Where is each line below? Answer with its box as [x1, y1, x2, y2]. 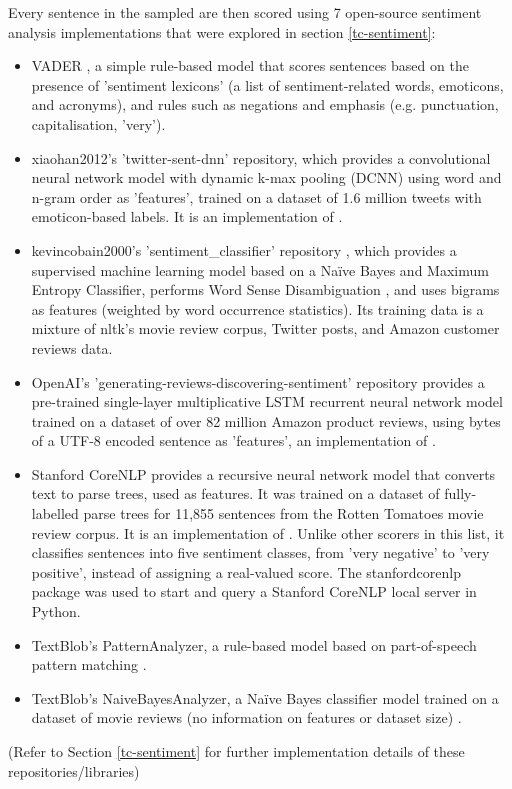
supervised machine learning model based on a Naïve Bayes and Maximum [31, 259, 489, 280]
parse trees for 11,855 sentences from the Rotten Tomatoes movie [83, 503, 484, 524]
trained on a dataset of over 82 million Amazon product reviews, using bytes [31, 410, 501, 431]
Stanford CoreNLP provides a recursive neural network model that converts [31, 463, 496, 484]
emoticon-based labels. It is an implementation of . [31, 206, 343, 227]
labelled [31, 503, 79, 524]
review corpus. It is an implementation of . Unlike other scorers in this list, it [31, 522, 505, 543]
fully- [444, 483, 477, 504]
